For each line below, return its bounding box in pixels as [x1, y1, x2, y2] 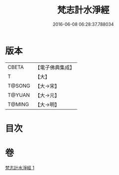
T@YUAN [7, 91, 30, 98]
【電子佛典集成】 [35, 64, 75, 71]
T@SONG [7, 82, 31, 89]
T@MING [7, 101, 29, 108]
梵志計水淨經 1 [5, 165, 35, 171]
